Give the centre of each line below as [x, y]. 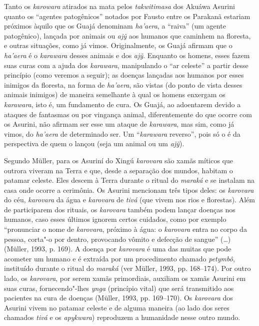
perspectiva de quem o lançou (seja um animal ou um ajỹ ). [94, 143]
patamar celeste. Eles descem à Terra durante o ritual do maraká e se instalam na [129, 180]
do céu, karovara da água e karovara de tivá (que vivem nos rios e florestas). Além [129, 200]
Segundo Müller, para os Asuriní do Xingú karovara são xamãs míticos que [119, 160]
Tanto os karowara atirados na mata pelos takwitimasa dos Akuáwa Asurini [119, 6]
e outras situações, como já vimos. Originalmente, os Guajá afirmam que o [118, 45]
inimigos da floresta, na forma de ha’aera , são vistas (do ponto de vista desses [123, 84]
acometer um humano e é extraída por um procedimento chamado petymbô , [119, 258]
